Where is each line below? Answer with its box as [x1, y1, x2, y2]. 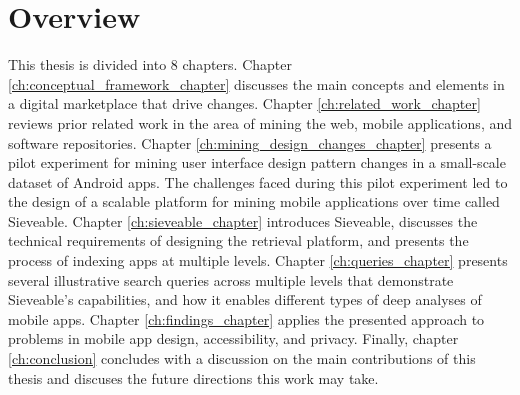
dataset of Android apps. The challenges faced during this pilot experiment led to [8, 171, 508, 192]
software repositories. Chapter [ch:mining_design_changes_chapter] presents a [8, 132, 492, 153]
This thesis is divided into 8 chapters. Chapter [8, 54, 292, 75]
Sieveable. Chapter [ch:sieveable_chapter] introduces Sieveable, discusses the [8, 210, 478, 231]
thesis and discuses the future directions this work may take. [8, 367, 379, 388]
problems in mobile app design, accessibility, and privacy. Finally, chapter [8, 328, 459, 349]
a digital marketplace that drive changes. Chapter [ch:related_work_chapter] [8, 93, 481, 114]
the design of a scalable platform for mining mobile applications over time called [8, 191, 500, 212]
